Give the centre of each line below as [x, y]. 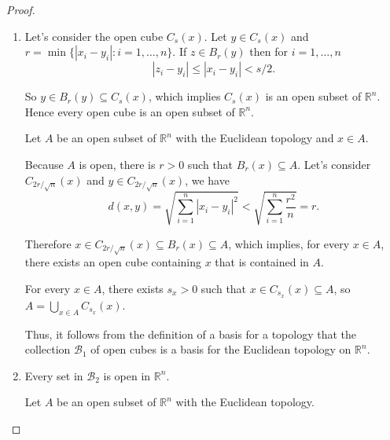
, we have [207, 180]
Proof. [21, 9]
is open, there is [117, 164]
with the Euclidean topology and [255, 138]
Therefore [48, 243]
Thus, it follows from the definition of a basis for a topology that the [190, 334]
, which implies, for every [289, 243]
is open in [127, 375]
